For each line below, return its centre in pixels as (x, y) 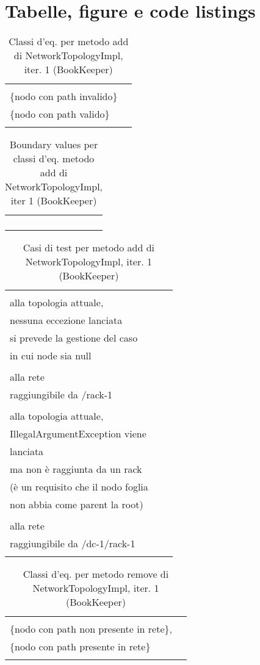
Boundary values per (54, 145)
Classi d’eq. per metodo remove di (96, 574)
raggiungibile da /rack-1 (61, 395)
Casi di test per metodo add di (89, 248)
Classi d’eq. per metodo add (69, 41)
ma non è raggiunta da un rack (76, 469)
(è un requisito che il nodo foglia (79, 487)
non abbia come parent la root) (77, 505)
